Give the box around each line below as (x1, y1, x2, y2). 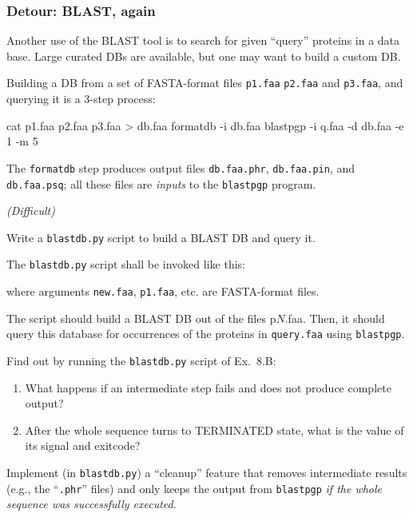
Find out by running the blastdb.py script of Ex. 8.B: (6, 352, 276, 368)
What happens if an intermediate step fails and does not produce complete (25, 379, 391, 396)
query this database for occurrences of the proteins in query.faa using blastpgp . (6, 325, 405, 342)
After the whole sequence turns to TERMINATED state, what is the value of (25, 421, 404, 438)
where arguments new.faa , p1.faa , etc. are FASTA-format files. (6, 283, 320, 300)
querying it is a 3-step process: (6, 90, 156, 107)
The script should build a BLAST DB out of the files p (6, 309, 276, 326)
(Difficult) (6, 202, 55, 219)
